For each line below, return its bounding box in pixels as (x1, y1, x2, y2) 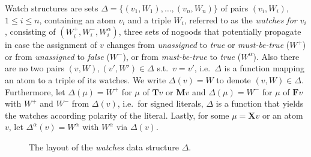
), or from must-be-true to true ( (122, 50, 241, 62)
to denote (216, 73, 251, 86)
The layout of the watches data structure (29, 140, 180, 153)
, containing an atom (39, 13, 116, 26)
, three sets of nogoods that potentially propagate (118, 25, 301, 38)
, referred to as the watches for (184, 13, 297, 26)
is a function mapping (224, 62, 305, 74)
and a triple (128, 13, 171, 26)
